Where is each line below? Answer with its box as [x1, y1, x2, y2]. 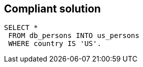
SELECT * [4, 23, 38, 32]
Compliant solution [4, 2, 101, 15]
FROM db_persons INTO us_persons [8, 31, 139, 40]
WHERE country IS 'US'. [8, 39, 101, 48]
